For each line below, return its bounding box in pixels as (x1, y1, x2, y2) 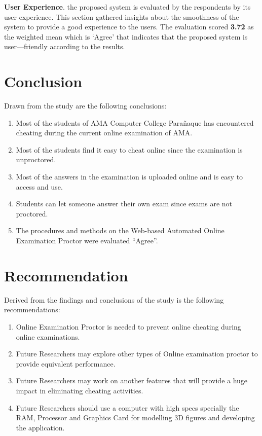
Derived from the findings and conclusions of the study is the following (4, 294, 224, 305)
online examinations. (16, 331, 80, 342)
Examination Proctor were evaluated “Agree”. (16, 235, 158, 246)
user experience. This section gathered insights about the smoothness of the (4, 11, 239, 22)
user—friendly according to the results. (4, 41, 125, 52)
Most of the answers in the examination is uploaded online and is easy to (16, 171, 243, 182)
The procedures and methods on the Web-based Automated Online (16, 225, 224, 236)
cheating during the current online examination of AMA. (16, 127, 193, 138)
